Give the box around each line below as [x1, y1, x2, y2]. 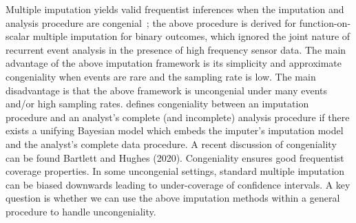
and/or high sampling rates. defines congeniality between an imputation [6, 96, 309, 111]
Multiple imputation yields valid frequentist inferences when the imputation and [6, 2, 344, 16]
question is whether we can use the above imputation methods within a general [6, 191, 340, 205]
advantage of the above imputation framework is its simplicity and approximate [6, 56, 342, 70]
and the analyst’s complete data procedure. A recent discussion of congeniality [6, 136, 337, 151]
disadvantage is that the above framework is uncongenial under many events [6, 83, 328, 97]
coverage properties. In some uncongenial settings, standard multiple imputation [6, 164, 345, 178]
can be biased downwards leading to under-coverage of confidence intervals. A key [6, 177, 350, 191]
